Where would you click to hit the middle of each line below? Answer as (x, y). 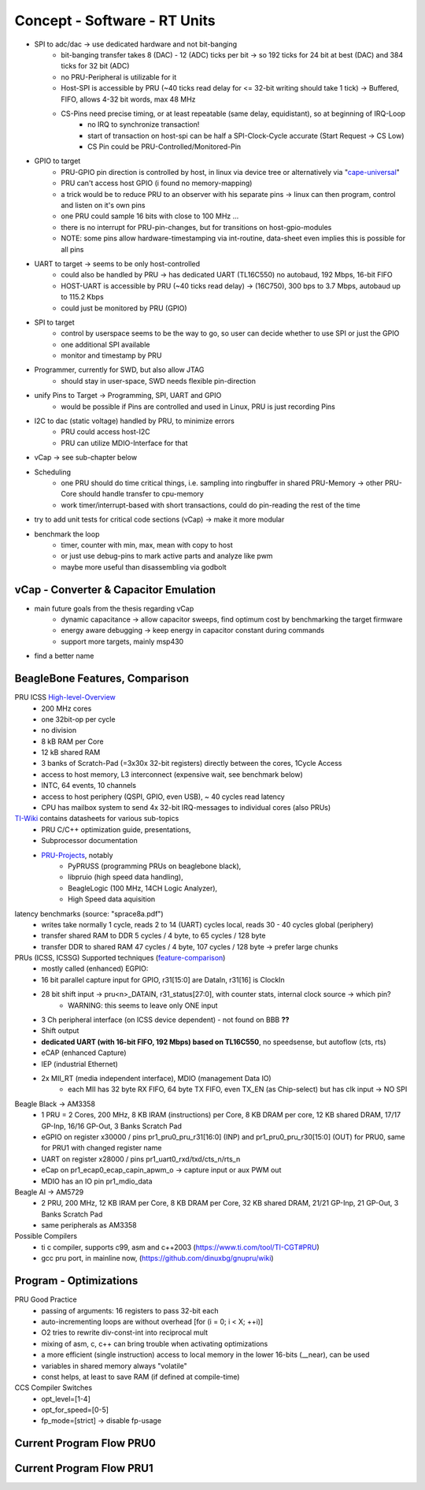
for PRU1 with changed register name (102, 1148)
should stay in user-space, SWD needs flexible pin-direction (158, 381)
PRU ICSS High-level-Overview (65, 697)
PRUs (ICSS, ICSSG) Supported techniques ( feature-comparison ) (120, 958)
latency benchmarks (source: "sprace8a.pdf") (89, 913)
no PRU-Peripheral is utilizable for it (119, 77)
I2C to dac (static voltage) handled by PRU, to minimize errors (135, 421)
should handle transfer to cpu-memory (141, 494)
